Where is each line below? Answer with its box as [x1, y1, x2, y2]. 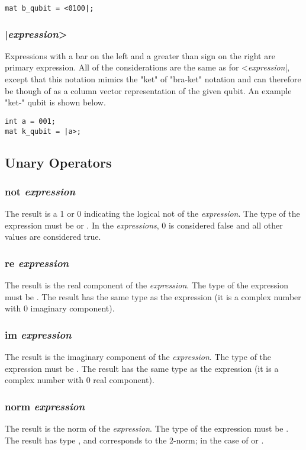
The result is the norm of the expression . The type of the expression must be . [5, 422, 289, 435]
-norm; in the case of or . [173, 433, 264, 446]
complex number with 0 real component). [5, 374, 154, 386]
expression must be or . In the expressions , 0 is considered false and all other [5, 218, 283, 231]
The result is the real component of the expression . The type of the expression [5, 279, 289, 291]
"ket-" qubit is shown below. [5, 96, 106, 108]
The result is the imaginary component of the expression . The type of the [5, 351, 272, 363]
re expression [5, 255, 69, 270]
